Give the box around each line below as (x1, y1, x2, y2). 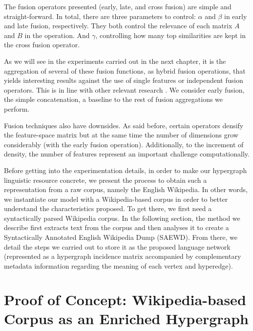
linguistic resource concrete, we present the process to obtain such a (4, 175, 207, 185)
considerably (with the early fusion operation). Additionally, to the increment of (4, 139, 244, 149)
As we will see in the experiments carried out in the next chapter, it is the (4, 56, 226, 66)
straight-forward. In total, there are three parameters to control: (4, 11, 196, 21)
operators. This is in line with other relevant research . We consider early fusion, (4, 84, 245, 95)
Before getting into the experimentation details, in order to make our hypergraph (4, 165, 247, 175)
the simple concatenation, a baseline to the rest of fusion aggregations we (4, 94, 223, 104)
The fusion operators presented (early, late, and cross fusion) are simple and (4, 1, 232, 11)
